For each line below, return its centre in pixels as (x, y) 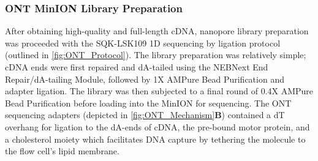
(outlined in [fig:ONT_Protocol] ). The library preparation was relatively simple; (156, 55)
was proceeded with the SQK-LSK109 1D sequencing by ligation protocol (143, 43)
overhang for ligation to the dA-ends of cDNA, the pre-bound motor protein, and (157, 126)
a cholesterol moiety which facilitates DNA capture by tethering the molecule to (155, 139)
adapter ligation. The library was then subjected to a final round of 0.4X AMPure (159, 91)
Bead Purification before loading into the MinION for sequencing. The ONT (148, 103)
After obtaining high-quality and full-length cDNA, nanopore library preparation (157, 31)
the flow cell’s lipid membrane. (62, 151)
